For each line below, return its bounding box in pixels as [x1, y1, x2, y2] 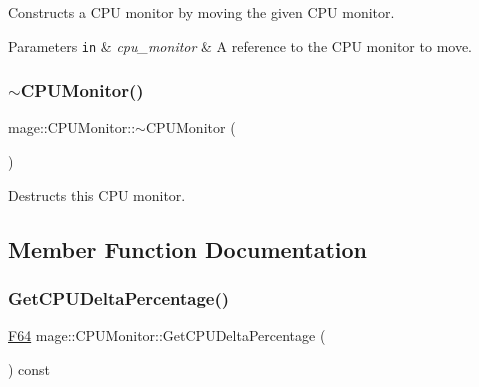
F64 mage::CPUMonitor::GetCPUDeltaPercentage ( [8, 325, 326, 346]
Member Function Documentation [8, 233, 368, 264]
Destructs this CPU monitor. [8, 184, 186, 205]
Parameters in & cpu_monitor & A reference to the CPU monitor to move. [8, 35, 473, 56]
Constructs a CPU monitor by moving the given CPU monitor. [8, 2, 395, 22]
